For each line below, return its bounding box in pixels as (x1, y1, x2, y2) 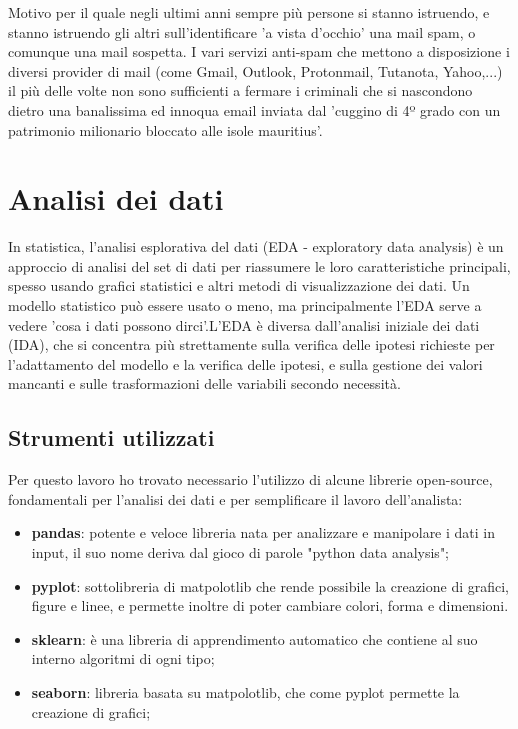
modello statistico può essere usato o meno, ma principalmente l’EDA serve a (8, 295, 482, 316)
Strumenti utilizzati (8, 422, 215, 453)
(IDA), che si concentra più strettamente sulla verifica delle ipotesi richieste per (8, 334, 495, 355)
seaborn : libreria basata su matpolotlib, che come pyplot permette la (31, 681, 460, 702)
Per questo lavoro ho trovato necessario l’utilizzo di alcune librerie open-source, (8, 469, 493, 490)
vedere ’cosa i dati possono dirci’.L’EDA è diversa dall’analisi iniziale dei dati (8, 314, 480, 335)
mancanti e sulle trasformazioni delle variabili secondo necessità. (8, 373, 401, 394)
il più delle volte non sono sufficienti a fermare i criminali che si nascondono (8, 80, 473, 101)
